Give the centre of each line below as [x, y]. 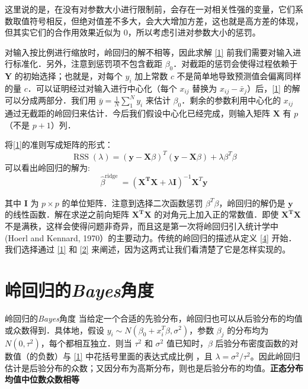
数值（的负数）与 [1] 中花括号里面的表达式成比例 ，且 [109, 356]
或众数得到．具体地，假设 [54, 330]
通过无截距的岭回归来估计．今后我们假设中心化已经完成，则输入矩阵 [137, 113]
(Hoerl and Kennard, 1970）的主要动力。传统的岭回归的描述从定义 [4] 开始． [151, 237]
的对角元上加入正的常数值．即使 [216, 214]
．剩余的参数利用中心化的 [231, 100]
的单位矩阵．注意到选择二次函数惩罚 [132, 202]
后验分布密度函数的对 [257, 343]
